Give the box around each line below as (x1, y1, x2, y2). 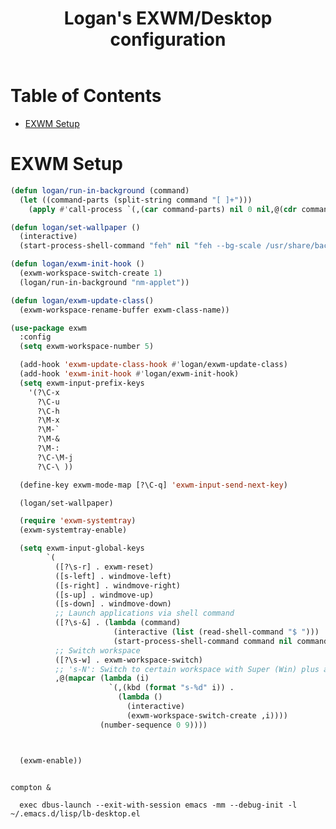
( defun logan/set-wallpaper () (10, 222, 141, 232)
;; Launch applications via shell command (54, 608, 235, 619)
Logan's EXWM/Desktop (63, 7, 273, 30)
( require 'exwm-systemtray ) (19, 516, 137, 526)
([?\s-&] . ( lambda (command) (54, 618, 182, 628)
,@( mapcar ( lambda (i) (54, 673, 150, 684)
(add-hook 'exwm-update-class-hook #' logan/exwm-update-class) (19, 360, 288, 370)
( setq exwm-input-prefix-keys (19, 378, 145, 388)
